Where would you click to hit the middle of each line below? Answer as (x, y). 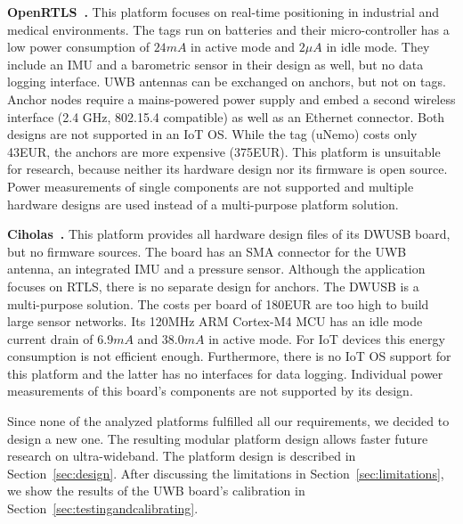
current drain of (50, 338)
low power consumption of (78, 47)
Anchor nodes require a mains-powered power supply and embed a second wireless (231, 98)
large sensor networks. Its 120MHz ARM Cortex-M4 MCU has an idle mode (215, 321)
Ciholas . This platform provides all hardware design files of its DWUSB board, (229, 234)
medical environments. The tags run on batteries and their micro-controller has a (228, 29)
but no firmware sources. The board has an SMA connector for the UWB (207, 251)
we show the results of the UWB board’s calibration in (156, 491)
